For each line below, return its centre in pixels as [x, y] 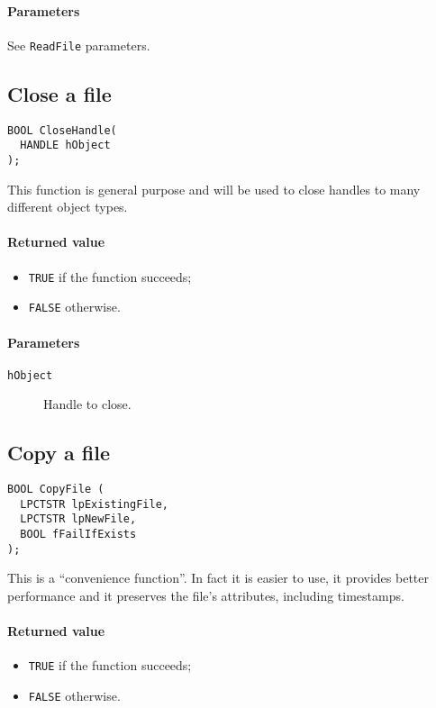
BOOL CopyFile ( [56, 490]
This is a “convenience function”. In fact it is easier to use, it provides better [218, 578]
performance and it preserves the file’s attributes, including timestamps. [206, 596]
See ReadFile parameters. [79, 45]
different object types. [68, 207]
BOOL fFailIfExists [78, 535]
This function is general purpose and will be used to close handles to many [214, 189]
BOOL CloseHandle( [62, 130]
